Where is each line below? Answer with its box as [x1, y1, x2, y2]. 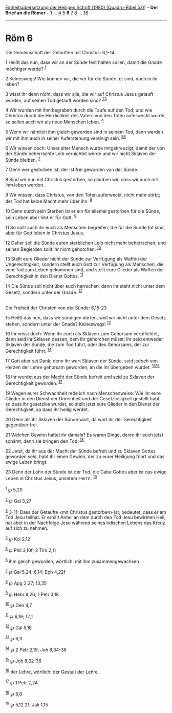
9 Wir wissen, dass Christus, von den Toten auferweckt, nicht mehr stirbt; [5, 192, 161, 198]
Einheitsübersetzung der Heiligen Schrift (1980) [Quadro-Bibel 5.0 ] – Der [5, 5, 159, 10]
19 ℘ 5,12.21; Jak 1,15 [5, 701, 48, 708]
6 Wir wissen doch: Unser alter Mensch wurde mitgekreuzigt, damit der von [5, 145, 165, 151]
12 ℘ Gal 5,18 [5, 623, 32, 631]
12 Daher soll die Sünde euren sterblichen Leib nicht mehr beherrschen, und [5, 240, 166, 246]
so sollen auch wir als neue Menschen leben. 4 [5, 118, 104, 125]
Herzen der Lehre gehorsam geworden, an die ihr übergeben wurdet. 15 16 [5, 363, 160, 370]
